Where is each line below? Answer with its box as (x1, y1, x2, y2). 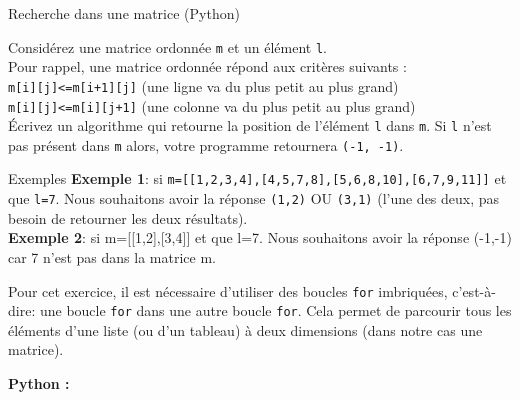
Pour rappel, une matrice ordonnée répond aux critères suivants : (8, 56, 407, 77)
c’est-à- (452, 280, 496, 301)
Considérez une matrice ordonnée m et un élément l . (8, 36, 328, 57)
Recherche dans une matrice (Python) (8, 3, 240, 23)
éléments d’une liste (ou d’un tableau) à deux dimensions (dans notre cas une (8, 319, 483, 340)
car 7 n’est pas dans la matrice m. (8, 246, 216, 267)
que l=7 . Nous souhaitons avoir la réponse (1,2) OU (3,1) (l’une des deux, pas (8, 188, 500, 209)
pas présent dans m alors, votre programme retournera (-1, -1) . (8, 134, 404, 155)
